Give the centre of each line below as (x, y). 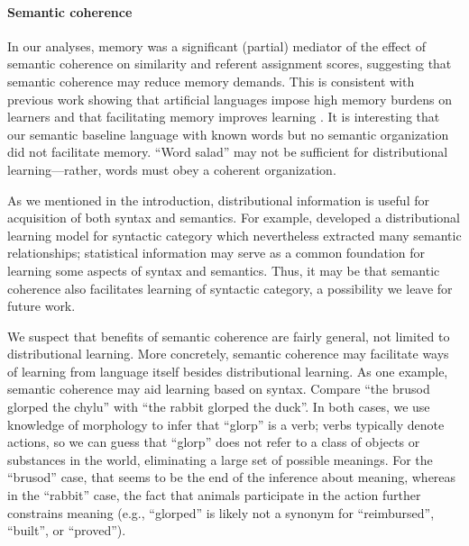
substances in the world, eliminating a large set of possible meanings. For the (220, 459)
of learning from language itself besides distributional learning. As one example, (228, 371)
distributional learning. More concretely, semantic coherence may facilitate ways (228, 354)
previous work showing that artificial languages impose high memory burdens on (230, 99)
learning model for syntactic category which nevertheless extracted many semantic (234, 235)
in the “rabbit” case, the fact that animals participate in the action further (214, 495)
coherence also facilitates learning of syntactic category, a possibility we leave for (230, 288)
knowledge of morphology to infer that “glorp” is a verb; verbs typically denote (226, 424)
